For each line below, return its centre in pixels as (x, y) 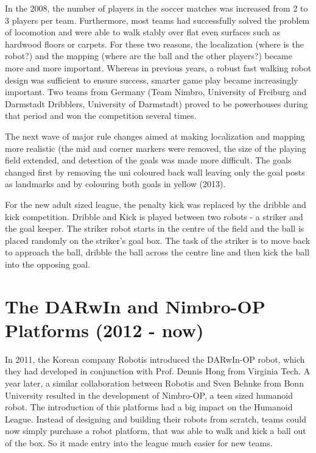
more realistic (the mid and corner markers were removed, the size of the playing (156, 148)
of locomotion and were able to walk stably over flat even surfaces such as (142, 32)
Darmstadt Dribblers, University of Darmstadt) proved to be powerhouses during (156, 103)
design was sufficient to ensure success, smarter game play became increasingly (152, 80)
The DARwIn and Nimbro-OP (135, 306)
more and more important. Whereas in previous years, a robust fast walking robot (158, 67)
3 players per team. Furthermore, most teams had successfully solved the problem (157, 20)
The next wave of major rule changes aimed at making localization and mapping (155, 136)
